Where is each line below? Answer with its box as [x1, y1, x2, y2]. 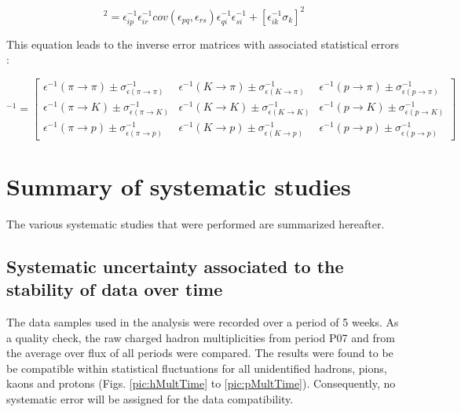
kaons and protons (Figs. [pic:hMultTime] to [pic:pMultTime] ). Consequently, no [6, 375, 396, 392]
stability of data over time [6, 277, 223, 301]
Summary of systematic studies [6, 170, 351, 202]
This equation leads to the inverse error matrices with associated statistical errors [6, 35, 399, 52]
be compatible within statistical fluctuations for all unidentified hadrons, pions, [6, 359, 387, 376]
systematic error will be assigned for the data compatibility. [6, 390, 294, 407]
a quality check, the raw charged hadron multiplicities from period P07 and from [6, 329, 395, 345]
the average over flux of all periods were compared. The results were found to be [6, 345, 393, 361]
